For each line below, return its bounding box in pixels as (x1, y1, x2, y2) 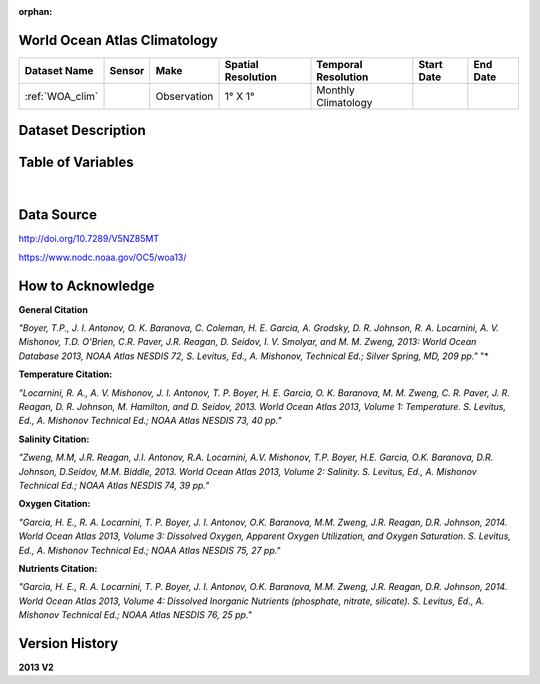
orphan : (18, 6, 53, 17)
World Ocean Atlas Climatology (18, 31, 219, 49)
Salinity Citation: (18, 433, 90, 445)
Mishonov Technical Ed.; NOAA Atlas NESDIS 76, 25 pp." (18, 609, 252, 621)
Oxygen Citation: (18, 498, 91, 510)
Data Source (18, 206, 97, 224)
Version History (18, 635, 119, 652)
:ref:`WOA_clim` (24, 89, 99, 103)
